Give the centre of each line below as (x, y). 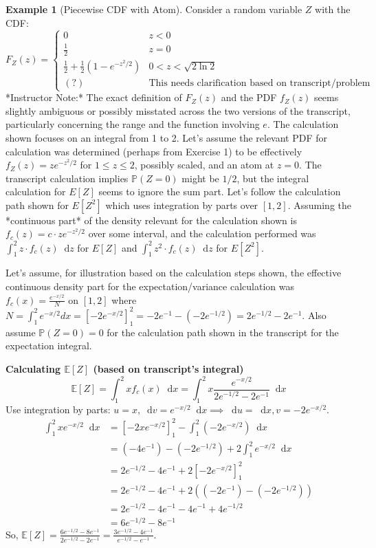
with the (333, 9)
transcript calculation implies (67, 178)
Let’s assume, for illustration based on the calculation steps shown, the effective (174, 273)
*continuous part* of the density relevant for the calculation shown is (151, 220)
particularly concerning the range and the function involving (133, 124)
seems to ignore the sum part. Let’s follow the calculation (220, 191)
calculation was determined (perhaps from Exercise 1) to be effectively (154, 151)
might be (200, 178)
